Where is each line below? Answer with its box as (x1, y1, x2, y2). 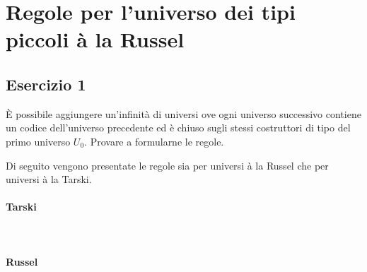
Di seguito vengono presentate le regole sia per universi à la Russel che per (6, 158, 329, 172)
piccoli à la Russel (6, 25, 185, 54)
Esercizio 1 (6, 73, 86, 95)
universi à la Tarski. (6, 172, 92, 187)
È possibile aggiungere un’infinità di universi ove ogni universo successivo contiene (6, 106, 361, 121)
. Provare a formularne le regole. (84, 134, 224, 148)
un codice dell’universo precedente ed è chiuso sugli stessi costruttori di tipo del (6, 120, 351, 135)
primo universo (6, 134, 71, 148)
